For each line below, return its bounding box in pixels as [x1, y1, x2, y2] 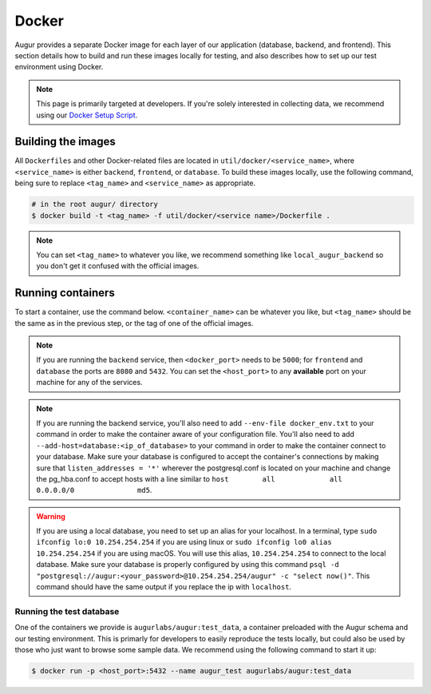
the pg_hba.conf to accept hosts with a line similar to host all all [36, 474, 342, 483]
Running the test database [14, 605, 120, 617]
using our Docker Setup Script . [36, 110, 138, 120]
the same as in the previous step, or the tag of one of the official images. [14, 318, 254, 327]
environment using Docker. [14, 62, 104, 72]
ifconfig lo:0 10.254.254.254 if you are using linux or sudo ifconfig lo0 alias [36, 537, 332, 547]
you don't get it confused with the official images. [36, 261, 200, 271]
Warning [36, 511, 65, 521]
